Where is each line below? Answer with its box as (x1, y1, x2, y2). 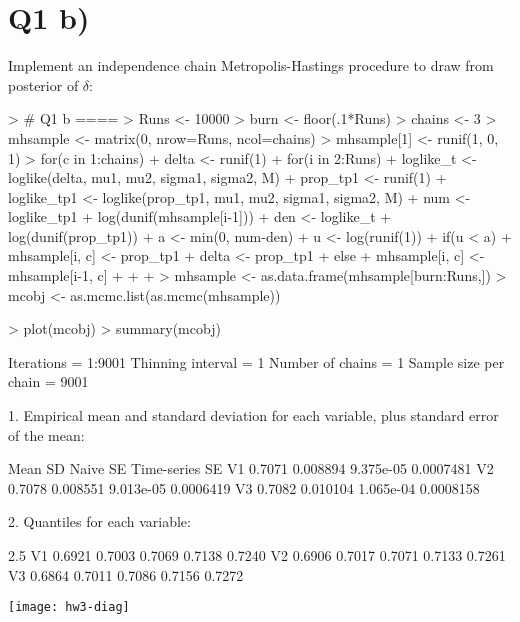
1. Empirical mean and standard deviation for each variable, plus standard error (8, 405, 499, 426)
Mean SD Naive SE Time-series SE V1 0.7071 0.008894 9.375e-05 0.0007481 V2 (8, 458, 494, 479)
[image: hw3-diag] (8, 600, 130, 615)
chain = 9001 (8, 371, 89, 392)
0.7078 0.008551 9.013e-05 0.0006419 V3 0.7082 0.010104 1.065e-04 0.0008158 (8, 477, 480, 498)
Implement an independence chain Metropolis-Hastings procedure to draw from (8, 55, 494, 76)
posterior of (8, 74, 79, 95)
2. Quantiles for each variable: (8, 511, 191, 532)
